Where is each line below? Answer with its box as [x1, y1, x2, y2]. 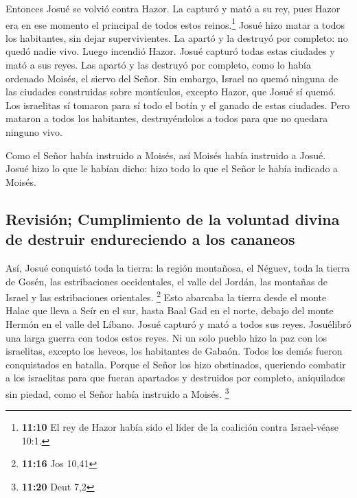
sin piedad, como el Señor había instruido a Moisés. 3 [5, 384, 229, 401]
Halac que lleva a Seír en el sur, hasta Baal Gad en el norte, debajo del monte [5, 303, 334, 318]
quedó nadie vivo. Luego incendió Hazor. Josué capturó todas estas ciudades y [5, 44, 335, 58]
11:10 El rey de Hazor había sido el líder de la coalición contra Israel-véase [21, 420, 338, 434]
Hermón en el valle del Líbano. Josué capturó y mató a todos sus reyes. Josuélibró [5, 317, 352, 331]
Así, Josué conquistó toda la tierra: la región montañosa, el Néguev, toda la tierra [5, 260, 350, 274]
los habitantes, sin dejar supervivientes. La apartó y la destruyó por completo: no [5, 30, 348, 45]
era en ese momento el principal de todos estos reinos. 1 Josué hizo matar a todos [5, 15, 345, 32]
